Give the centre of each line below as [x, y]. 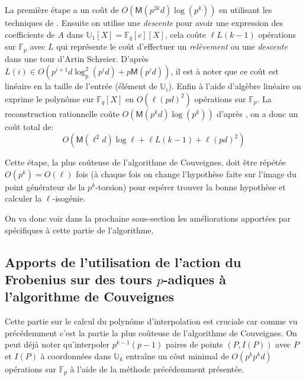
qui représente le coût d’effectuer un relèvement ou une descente [172, 46]
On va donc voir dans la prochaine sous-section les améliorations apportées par [148, 218]
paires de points [194, 344]
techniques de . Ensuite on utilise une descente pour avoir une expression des [144, 22]
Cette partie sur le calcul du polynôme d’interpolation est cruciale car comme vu [151, 321]
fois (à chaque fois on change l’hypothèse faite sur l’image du [186, 173]
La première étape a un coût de [62, 9]
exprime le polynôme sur [49, 98]
